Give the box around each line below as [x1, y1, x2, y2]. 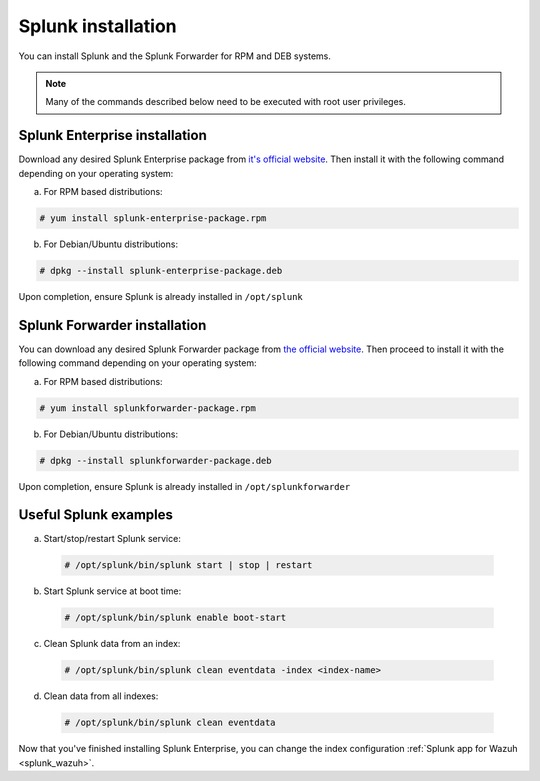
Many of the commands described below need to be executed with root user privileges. [45, 96, 407, 108]
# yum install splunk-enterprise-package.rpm [39, 213, 267, 224]
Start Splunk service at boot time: [43, 585, 182, 597]
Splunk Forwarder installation [18, 316, 207, 334]
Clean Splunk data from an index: [43, 638, 181, 650]
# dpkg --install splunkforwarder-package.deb [39, 455, 272, 466]
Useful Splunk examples [18, 506, 174, 524]
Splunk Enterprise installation [18, 127, 207, 144]
